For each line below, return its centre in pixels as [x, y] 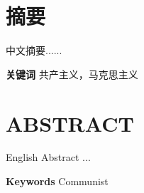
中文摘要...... [34, 50]
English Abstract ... [48, 157]
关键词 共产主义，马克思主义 [72, 74]
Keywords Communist [57, 181]
